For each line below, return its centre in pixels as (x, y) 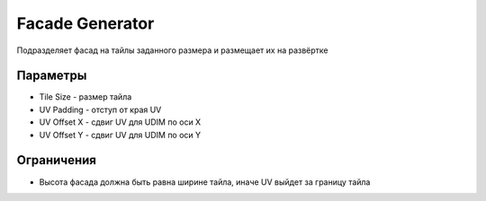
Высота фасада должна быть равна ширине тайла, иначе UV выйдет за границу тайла (205, 182)
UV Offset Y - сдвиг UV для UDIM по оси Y (120, 135)
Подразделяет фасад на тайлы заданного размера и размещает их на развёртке (172, 50)
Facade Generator (85, 23)
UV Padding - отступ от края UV (100, 109)
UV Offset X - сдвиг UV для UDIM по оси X (120, 122)
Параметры (52, 76)
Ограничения (56, 160)
